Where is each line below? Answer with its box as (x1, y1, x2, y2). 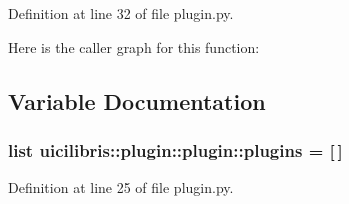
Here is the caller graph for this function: (8, 36, 260, 57)
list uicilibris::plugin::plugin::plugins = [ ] (8, 137, 343, 162)
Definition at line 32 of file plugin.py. (8, 3, 234, 23)
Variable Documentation (8, 85, 266, 116)
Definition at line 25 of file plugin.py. (8, 177, 234, 198)
